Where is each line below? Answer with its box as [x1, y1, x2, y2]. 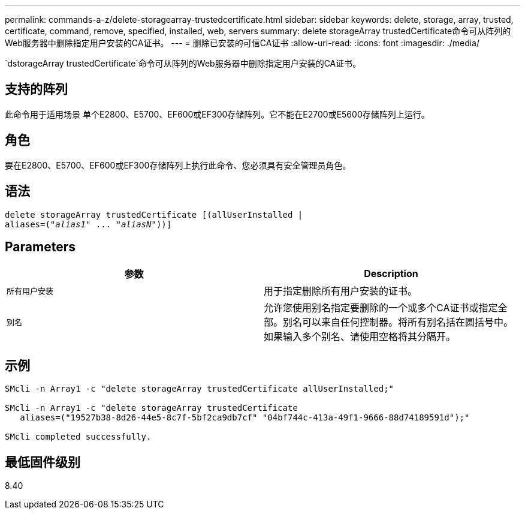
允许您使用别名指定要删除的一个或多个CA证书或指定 [264, 302, 498, 314]
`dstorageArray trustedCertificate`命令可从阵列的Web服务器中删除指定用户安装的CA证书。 [5, 58, 361, 68]
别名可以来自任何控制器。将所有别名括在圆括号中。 [283, 316, 514, 329]
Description [364, 267, 418, 280]
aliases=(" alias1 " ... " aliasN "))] [5, 219, 172, 229]
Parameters [5, 239, 76, 254]
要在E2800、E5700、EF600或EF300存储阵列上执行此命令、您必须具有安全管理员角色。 [5, 160, 351, 170]
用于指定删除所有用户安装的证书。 [264, 285, 418, 297]
